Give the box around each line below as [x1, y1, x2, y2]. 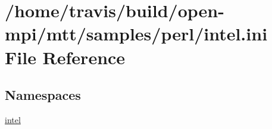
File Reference [5, 45, 126, 69]
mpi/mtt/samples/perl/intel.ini [5, 21, 268, 46]
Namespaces [5, 86, 81, 104]
